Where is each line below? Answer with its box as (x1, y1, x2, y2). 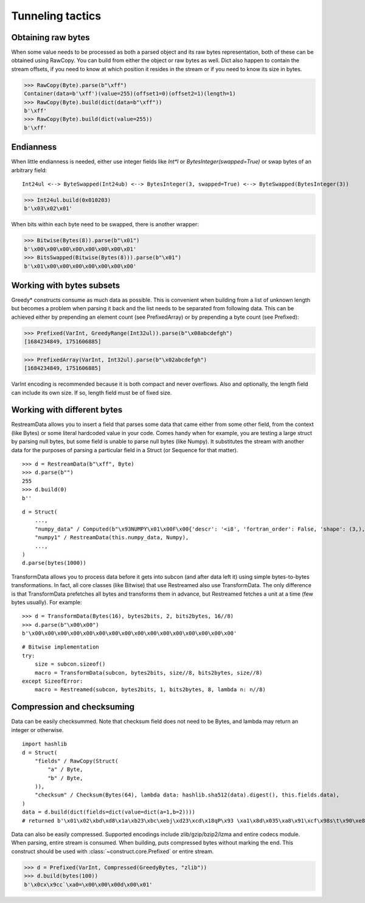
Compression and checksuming (11, 702, 135, 712)
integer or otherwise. (11, 726, 64, 733)
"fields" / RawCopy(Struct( (34, 758, 119, 764)
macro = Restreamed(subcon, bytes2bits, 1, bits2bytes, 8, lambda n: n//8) (34, 686, 266, 693)
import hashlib (22, 741, 68, 748)
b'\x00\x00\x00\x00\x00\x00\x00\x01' (24, 245, 137, 253)
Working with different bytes (11, 405, 123, 415)
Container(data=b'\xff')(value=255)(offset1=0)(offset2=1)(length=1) (24, 90, 236, 97)
